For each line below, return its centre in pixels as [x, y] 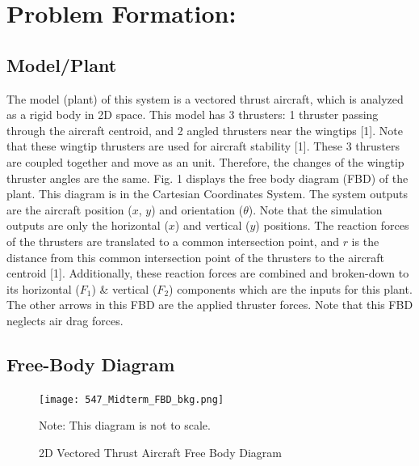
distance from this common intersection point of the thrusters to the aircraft [196, 257]
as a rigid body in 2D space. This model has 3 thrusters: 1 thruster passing [193, 114]
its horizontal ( [43, 288]
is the [365, 241]
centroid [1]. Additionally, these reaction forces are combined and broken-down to [208, 273]
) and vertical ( [212, 225]
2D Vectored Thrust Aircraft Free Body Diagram [160, 452]
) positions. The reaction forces [332, 225]
